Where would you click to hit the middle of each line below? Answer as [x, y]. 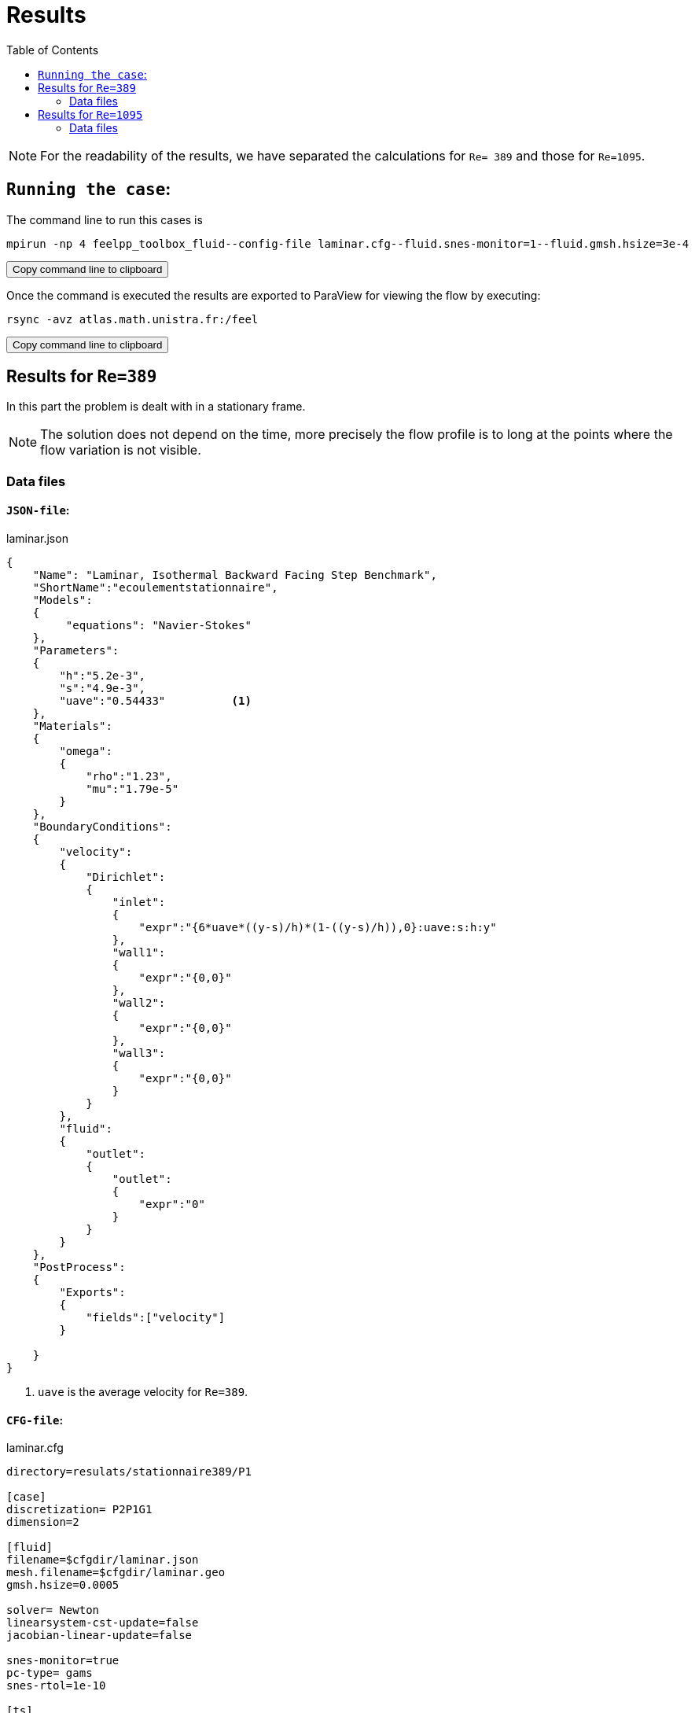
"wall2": [139, 1003]
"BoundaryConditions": [102, 827]
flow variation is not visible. [121, 450]
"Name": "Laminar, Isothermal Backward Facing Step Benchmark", [235, 575]
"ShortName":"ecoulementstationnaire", [155, 588]
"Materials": [72, 726]
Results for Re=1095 [90, 114]
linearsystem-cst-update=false [103, 1623]
